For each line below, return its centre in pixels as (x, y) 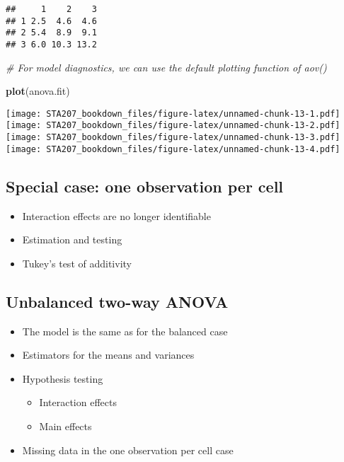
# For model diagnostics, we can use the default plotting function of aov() (166, 67)
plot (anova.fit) (38, 91)
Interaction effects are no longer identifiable (116, 215)
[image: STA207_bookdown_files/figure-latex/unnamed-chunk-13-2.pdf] (173, 126)
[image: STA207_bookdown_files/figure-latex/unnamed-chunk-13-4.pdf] (173, 149)
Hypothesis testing (63, 378)
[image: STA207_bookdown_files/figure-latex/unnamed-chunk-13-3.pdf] (173, 138)
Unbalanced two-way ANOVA (117, 301)
